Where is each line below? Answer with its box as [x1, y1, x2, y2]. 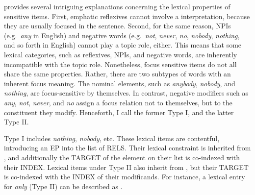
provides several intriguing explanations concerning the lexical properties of [4, 1, 230, 11]
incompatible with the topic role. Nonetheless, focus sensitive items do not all [4, 59, 237, 69]
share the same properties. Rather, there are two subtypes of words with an [4, 69, 231, 79]
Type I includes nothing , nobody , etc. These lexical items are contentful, [4, 133, 220, 143]
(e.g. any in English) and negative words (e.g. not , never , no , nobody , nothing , [4, 30, 240, 40]
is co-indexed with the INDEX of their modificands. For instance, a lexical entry [4, 171, 245, 182]
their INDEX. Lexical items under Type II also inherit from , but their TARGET [4, 162, 249, 172]
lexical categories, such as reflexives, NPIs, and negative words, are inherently [4, 49, 237, 59]
